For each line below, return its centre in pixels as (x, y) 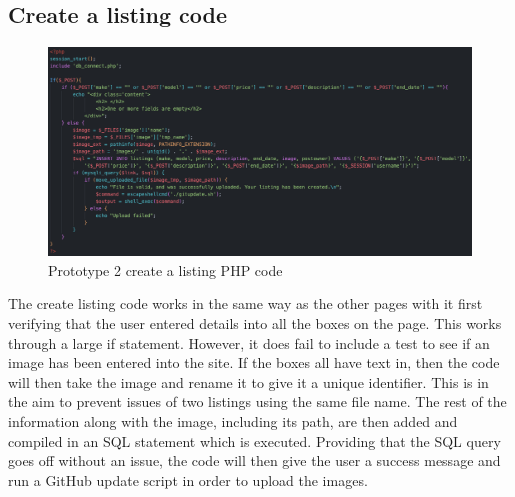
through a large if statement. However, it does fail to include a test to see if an (249, 342)
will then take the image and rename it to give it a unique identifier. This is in (248, 381)
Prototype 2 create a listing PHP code (165, 269)
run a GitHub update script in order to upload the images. (188, 479)
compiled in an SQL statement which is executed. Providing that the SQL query (254, 440)
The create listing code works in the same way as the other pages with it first (245, 303)
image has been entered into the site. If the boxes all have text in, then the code (254, 362)
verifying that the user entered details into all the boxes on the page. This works (255, 323)
